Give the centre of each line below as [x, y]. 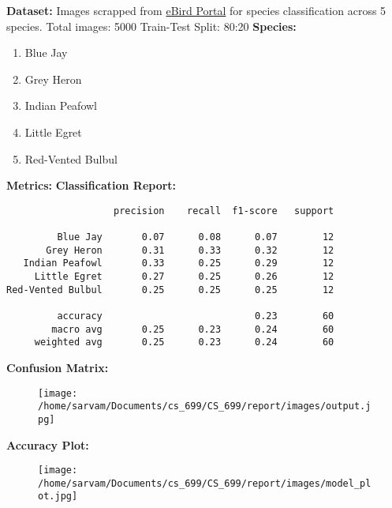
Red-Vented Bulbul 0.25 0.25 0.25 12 [170, 290]
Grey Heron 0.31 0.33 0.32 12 [190, 250]
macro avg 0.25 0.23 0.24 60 [193, 329]
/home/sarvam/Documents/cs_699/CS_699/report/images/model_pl [205, 483]
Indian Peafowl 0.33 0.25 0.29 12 [179, 263]
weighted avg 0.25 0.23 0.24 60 [184, 342]
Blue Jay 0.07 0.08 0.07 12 [196, 237]
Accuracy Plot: [48, 444]
